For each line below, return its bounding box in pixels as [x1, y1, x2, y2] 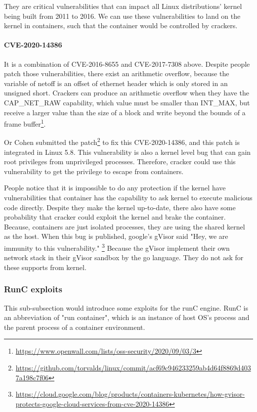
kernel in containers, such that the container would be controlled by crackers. [4, 20, 238, 31]
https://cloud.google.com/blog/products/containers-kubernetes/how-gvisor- [15, 389, 245, 399]
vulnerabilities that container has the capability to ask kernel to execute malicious [4, 192, 253, 203]
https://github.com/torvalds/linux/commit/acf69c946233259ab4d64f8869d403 [15, 363, 251, 373]
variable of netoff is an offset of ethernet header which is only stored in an [4, 78, 228, 88]
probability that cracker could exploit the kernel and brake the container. [4, 212, 226, 222]
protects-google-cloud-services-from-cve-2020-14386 [15, 398, 170, 409]
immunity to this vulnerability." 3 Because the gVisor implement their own [4, 241, 230, 253]
